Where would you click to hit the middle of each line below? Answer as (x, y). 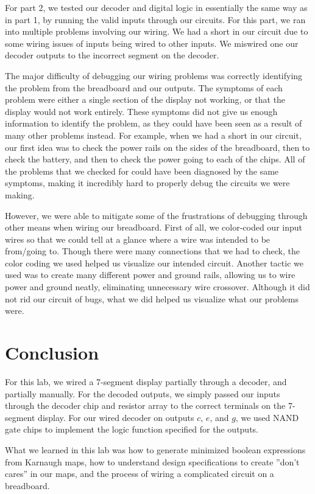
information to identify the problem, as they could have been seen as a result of (154, 123)
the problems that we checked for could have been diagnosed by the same (142, 171)
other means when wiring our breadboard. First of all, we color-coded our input (154, 227)
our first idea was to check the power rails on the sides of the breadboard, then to (157, 147)
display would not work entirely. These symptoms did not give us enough (141, 111)
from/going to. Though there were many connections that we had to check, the (152, 251)
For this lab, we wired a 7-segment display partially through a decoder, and (146, 381)
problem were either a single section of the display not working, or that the (145, 99)
